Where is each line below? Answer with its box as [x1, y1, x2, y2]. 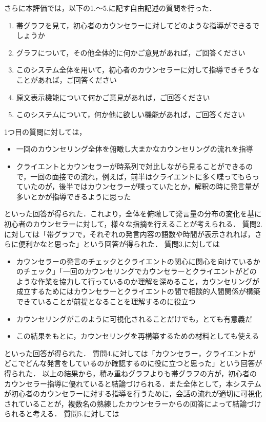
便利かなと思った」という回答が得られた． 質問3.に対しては [18, 238, 220, 249]
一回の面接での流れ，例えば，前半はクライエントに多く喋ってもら [30, 171, 252, 181]
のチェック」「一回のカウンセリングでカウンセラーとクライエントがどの [16, 266, 257, 277]
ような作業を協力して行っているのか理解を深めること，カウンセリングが [16, 276, 260, 286]
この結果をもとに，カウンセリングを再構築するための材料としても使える [16, 331, 259, 341]
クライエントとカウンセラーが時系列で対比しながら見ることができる [16, 160, 246, 171]
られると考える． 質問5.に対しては [4, 408, 119, 419]
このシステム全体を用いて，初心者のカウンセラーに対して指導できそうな [16, 64, 259, 75]
